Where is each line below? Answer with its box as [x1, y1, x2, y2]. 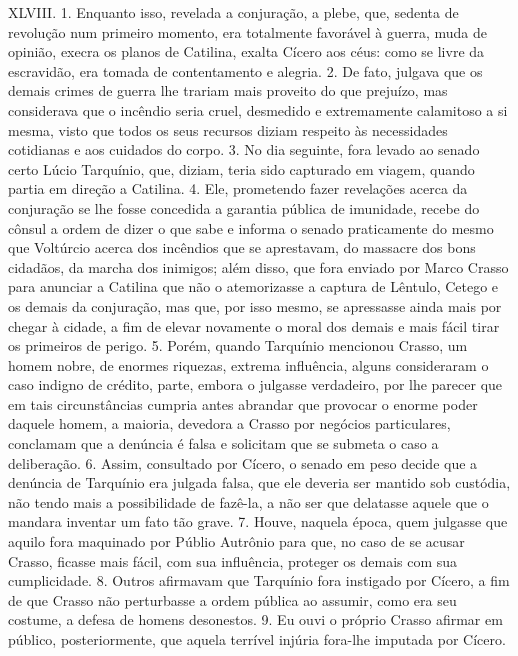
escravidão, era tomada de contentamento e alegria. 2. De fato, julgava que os [8, 60, 483, 81]
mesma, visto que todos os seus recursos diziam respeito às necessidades [8, 119, 448, 140]
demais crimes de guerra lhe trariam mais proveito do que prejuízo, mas [8, 80, 448, 101]
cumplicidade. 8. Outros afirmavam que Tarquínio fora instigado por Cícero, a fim [8, 570, 510, 591]
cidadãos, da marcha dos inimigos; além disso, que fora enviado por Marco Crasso [8, 256, 509, 277]
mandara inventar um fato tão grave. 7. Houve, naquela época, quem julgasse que [8, 511, 508, 532]
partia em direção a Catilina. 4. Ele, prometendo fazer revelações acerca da [8, 178, 468, 199]
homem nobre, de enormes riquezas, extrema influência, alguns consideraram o [8, 354, 489, 375]
